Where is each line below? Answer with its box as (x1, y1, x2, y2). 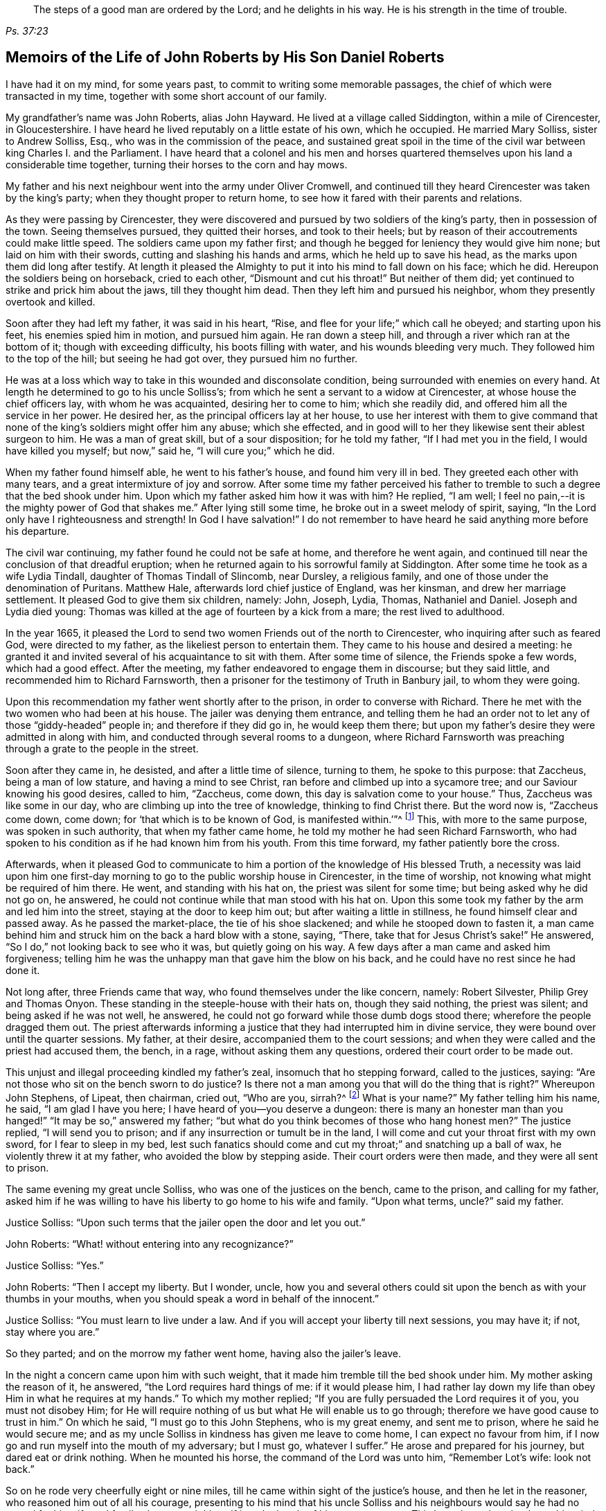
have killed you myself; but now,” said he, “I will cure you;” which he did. (6, 444, 335, 457)
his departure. (6, 524, 69, 537)
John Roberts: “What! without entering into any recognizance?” (6, 1238, 294, 1251)
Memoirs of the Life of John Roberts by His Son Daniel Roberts (6, 48, 445, 67)
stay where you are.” (6, 1326, 100, 1338)
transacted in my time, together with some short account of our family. (6, 89, 327, 102)
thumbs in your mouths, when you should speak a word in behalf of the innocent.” (6, 1293, 379, 1305)
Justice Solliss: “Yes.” (6, 1260, 104, 1272)
